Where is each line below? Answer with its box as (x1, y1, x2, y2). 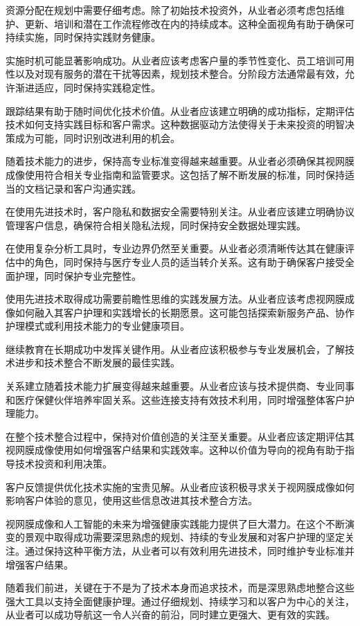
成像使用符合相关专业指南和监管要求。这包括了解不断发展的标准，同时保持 (6, 167, 345, 181)
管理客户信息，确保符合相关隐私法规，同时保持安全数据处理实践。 (6, 217, 306, 232)
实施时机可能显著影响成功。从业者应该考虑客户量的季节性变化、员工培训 (6, 53, 335, 67)
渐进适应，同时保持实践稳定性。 (15, 80, 161, 94)
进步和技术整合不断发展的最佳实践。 (15, 355, 180, 370)
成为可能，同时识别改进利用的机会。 (15, 130, 180, 145)
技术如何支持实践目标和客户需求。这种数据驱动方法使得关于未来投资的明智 (6, 117, 345, 132)
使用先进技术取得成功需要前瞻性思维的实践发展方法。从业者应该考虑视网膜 (6, 292, 345, 306)
